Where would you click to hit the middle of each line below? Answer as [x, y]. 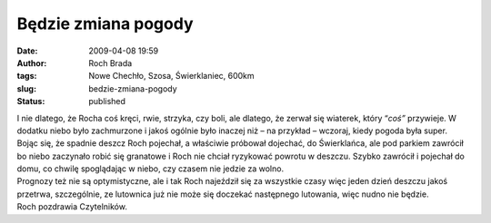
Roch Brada [110, 63]
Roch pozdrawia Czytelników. [72, 207]
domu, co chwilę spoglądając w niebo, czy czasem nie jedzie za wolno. [150, 169]
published [107, 102]
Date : [27, 51]
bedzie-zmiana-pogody [133, 88]
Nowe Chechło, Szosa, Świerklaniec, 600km [171, 76]
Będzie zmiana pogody [105, 24]
